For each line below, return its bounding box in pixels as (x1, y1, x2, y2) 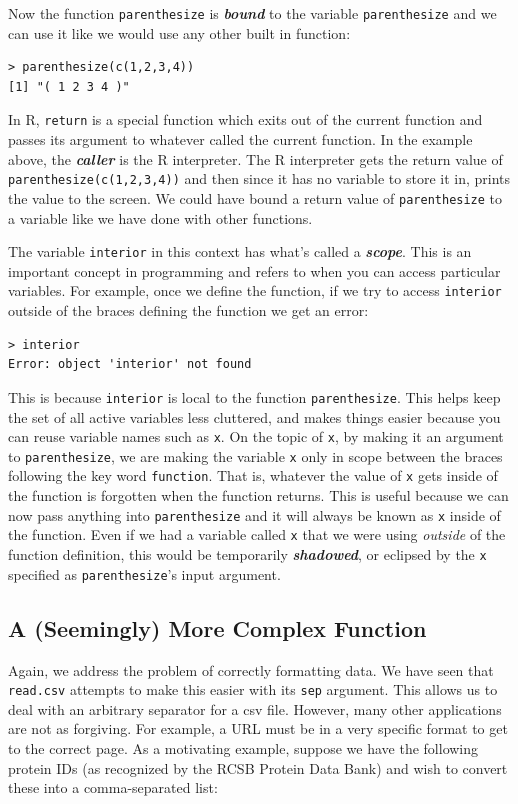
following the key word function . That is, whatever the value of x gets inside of (8, 465, 498, 486)
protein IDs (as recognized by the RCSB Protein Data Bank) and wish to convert (8, 757, 508, 778)
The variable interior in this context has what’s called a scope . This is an (8, 241, 472, 262)
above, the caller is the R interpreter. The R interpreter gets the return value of (8, 148, 503, 169)
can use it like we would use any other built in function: (8, 22, 351, 43)
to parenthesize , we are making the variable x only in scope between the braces (8, 445, 503, 466)
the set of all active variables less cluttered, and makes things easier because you (8, 406, 501, 427)
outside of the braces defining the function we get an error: (8, 300, 369, 321)
